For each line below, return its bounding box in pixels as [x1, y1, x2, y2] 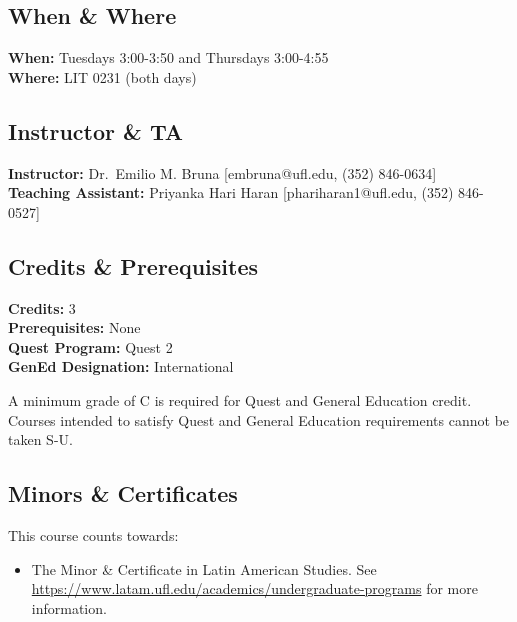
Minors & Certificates [8, 478, 238, 509]
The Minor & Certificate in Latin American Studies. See [31, 558, 377, 579]
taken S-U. [8, 429, 73, 450]
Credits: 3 [8, 297, 76, 318]
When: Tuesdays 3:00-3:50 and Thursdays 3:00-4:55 [8, 47, 329, 68]
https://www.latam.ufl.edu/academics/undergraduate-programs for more [31, 578, 478, 599]
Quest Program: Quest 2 [8, 336, 173, 357]
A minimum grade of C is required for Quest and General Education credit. [8, 389, 472, 410]
